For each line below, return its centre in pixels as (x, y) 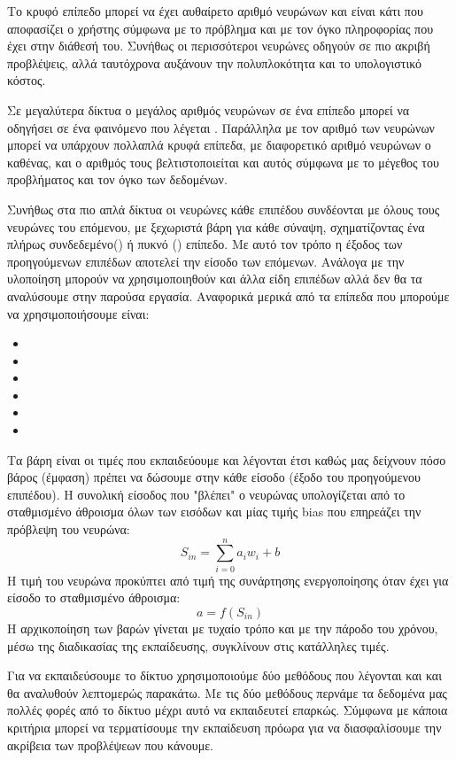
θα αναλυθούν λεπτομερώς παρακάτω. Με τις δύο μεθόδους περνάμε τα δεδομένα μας (227, 692)
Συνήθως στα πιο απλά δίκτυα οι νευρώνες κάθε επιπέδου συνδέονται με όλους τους (224, 209)
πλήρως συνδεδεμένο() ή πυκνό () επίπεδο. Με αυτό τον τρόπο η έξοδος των (205, 244)
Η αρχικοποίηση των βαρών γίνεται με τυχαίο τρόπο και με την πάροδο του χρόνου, (223, 628)
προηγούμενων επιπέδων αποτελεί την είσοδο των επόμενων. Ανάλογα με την (206, 261)
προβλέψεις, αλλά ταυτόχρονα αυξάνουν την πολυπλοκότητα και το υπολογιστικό (214, 62)
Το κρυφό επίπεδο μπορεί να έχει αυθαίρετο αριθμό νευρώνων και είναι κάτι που (215, 11)
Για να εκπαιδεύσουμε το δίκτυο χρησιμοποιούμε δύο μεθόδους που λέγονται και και (224, 675)
